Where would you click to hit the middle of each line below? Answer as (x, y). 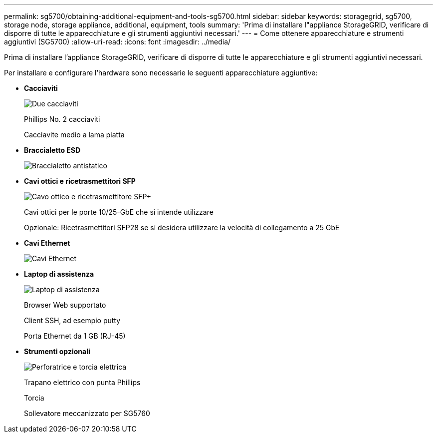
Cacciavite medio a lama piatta (74, 135)
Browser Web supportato (65, 305)
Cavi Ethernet (47, 243)
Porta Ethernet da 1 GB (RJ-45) (75, 336)
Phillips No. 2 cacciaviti (62, 119)
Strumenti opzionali (57, 351)
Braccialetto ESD (52, 150)
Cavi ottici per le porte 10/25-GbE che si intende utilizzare (119, 212)
